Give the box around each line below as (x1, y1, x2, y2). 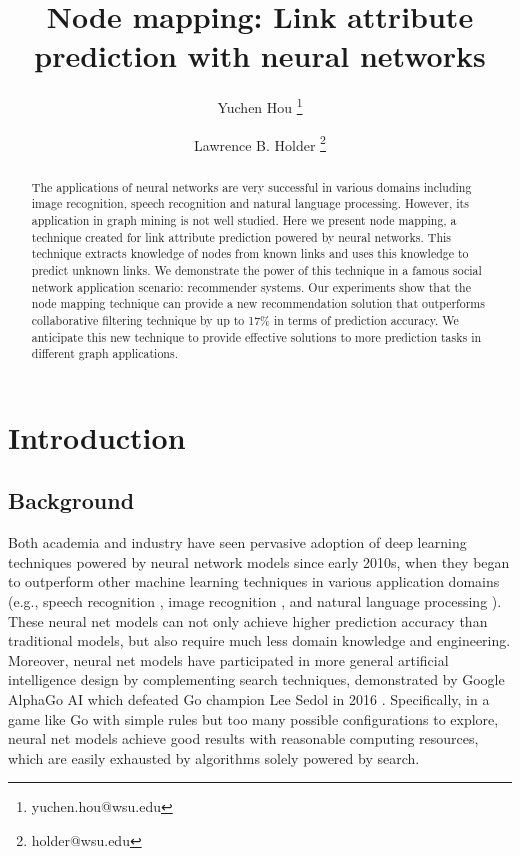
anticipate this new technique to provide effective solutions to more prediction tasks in (31, 328, 482, 345)
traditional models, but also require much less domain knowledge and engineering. (8, 630, 511, 651)
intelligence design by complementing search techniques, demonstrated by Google (8, 669, 505, 690)
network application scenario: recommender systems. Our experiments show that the (31, 278, 471, 295)
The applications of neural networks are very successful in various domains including (31, 178, 472, 195)
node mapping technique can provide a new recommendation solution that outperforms (31, 295, 485, 312)
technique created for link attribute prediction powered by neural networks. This (31, 228, 452, 245)
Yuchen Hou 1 (217, 94, 303, 117)
